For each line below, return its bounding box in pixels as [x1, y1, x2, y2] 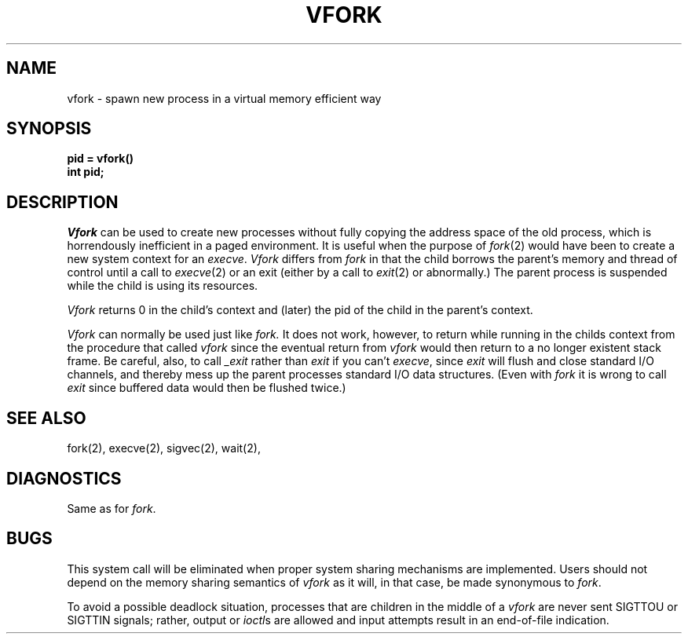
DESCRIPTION [6, 192, 119, 212]
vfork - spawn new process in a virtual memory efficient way [67, 91, 382, 105]
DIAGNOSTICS [6, 468, 122, 488]
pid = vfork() [67, 152, 134, 166]
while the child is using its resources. [67, 279, 258, 293]
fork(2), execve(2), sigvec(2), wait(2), [67, 441, 261, 455]
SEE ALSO [6, 408, 86, 428]
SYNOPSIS [6, 119, 92, 139]
